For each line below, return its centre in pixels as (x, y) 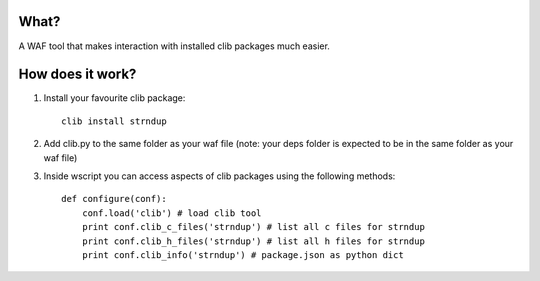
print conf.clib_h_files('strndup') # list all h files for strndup (253, 241)
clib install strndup (114, 121)
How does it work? (77, 74)
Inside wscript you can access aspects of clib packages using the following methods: (219, 176)
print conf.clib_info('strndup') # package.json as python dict (242, 254)
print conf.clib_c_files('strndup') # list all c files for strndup (253, 227)
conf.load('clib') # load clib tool (171, 213)
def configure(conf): (114, 199)
